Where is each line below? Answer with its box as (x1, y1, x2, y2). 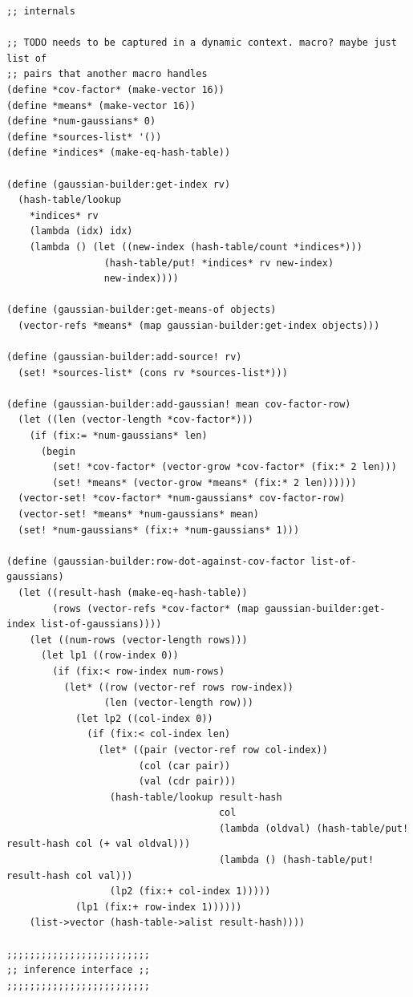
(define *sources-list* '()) (6, 131, 162, 143)
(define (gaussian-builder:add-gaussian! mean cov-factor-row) (6, 398, 351, 410)
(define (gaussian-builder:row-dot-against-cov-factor (6, 555, 306, 567)
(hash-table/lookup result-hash (109, 791, 282, 803)
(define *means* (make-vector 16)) (6, 99, 196, 111)
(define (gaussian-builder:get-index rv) (6, 178, 231, 190)
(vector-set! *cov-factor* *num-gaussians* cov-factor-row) (18, 492, 346, 505)
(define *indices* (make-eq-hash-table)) (6, 147, 231, 159)
